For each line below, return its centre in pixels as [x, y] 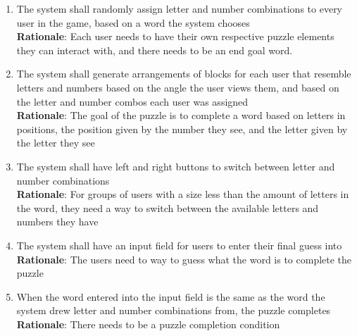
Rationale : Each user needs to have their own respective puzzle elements [175, 36]
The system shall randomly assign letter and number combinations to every [180, 8]
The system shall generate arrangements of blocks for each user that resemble [184, 74]
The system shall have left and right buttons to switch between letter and [176, 166]
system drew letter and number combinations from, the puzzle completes [174, 310]
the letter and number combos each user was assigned [132, 101]
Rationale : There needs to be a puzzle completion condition [148, 324]
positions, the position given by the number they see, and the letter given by [182, 129]
